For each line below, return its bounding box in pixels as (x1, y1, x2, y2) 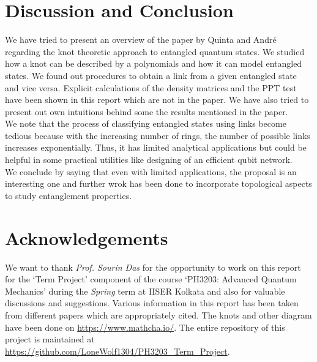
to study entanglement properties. (5, 189, 132, 202)
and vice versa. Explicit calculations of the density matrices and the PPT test (5, 81, 297, 94)
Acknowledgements (5, 225, 168, 250)
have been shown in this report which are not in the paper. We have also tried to (5, 93, 309, 106)
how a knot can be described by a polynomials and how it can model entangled (5, 57, 302, 70)
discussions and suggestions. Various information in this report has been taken (5, 296, 299, 309)
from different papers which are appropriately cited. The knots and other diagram (5, 308, 312, 321)
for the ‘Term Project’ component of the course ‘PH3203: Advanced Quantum (5, 273, 297, 285)
